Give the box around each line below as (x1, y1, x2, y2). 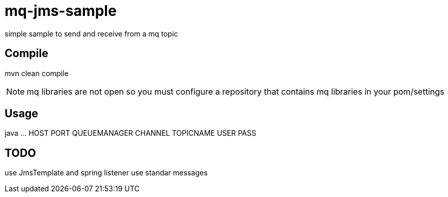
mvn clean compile (5, 68, 69, 78)
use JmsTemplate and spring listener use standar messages (5, 168, 208, 177)
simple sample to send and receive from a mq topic (5, 29, 178, 38)
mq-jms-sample (5, 2, 117, 20)
